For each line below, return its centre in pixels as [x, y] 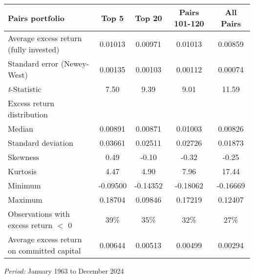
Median [21, 128]
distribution [28, 114]
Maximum [25, 199]
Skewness [24, 157]
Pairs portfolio [36, 18]
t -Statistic [25, 89]
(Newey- [75, 63]
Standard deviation [41, 143]
